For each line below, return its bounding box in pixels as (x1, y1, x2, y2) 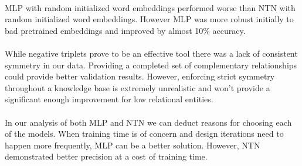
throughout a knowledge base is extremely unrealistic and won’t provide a (5, 81, 270, 94)
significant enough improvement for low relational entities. (5, 93, 213, 105)
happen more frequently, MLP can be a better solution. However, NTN (5, 139, 260, 151)
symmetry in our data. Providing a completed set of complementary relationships (5, 58, 297, 71)
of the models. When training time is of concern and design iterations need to (5, 127, 284, 140)
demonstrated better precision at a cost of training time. (5, 150, 208, 162)
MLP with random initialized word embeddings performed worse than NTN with (5, 1, 296, 13)
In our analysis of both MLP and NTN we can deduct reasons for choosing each (5, 116, 292, 128)
